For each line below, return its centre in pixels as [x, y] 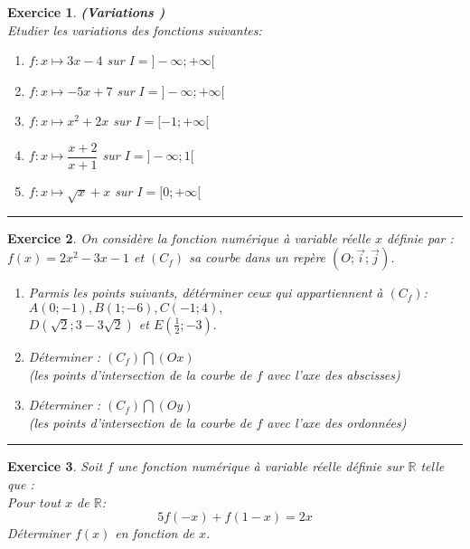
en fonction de [155, 533]
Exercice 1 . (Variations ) [86, 12]
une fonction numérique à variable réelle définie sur [261, 466]
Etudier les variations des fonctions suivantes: [135, 29]
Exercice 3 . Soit [55, 466]
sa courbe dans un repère [258, 257]
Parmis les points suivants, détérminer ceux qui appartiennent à [206, 293]
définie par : [420, 237]
